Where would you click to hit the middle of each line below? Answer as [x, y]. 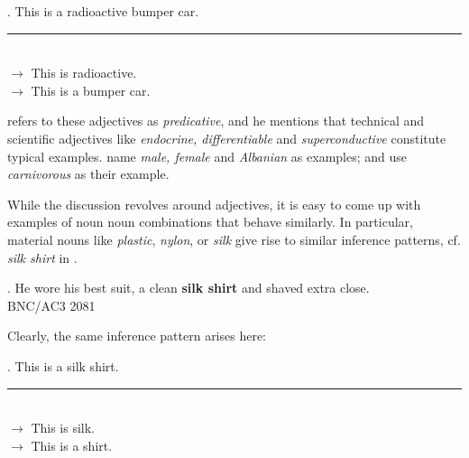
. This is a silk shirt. [63, 365]
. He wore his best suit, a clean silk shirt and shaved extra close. [189, 288]
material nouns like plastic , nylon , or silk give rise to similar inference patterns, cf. [234, 239]
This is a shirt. [72, 445]
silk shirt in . [42, 257]
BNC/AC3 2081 [51, 305]
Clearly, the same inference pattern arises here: [137, 336]
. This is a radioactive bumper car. [103, 11]
